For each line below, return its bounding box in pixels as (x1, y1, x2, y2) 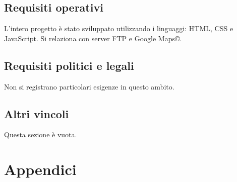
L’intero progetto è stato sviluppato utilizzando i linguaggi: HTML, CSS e (4, 23, 233, 34)
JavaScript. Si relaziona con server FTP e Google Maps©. (4, 33, 182, 43)
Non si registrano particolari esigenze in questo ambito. (4, 81, 174, 92)
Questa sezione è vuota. (4, 129, 77, 140)
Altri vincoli (4, 106, 69, 121)
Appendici (4, 159, 77, 179)
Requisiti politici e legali (4, 57, 134, 73)
